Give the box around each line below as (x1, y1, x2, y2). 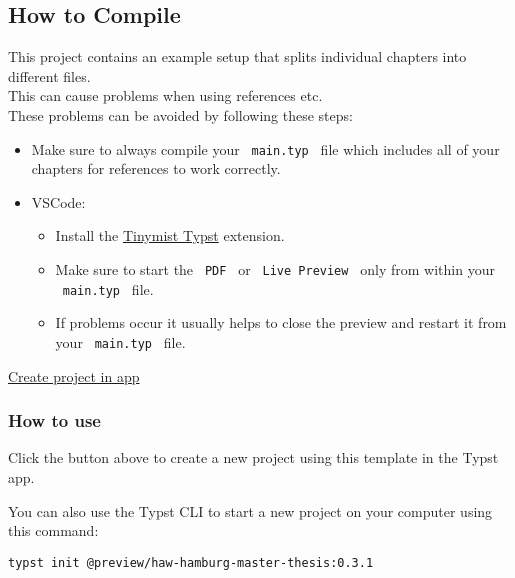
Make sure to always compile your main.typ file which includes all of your (31, 138, 500, 159)
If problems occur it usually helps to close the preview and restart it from (55, 312, 507, 333)
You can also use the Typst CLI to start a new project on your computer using (8, 500, 493, 521)
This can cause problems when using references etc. (8, 85, 323, 106)
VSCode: (31, 191, 86, 212)
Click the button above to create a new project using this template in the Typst (8, 447, 499, 468)
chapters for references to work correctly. (31, 158, 281, 179)
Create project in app (8, 365, 140, 386)
